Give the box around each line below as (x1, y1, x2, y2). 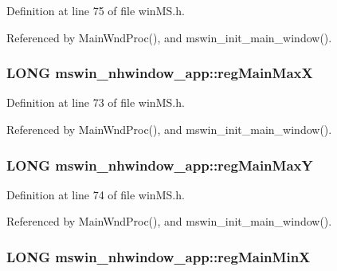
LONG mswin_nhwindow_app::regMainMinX (6, 246, 311, 266)
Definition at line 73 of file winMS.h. (6, 94, 185, 111)
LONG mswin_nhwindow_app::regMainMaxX (6, 63, 313, 83)
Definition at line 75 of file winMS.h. (6, 2, 185, 18)
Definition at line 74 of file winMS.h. (6, 186, 185, 202)
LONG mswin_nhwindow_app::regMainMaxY (6, 155, 313, 175)
